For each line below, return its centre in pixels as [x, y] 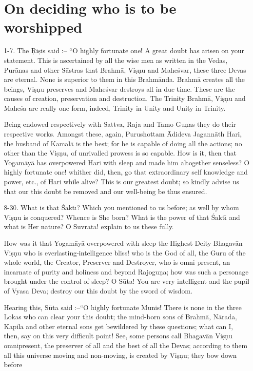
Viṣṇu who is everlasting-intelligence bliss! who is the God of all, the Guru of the [125, 252]
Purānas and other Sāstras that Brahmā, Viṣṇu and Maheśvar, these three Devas [125, 69]
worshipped [43, 27]
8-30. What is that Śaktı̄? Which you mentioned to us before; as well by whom [122, 207]
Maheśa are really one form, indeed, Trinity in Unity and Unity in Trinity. [115, 107]
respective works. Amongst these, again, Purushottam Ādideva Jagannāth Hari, [123, 134]
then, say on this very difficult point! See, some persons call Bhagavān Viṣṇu [118, 336]
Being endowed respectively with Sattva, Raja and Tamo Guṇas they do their [120, 124]
